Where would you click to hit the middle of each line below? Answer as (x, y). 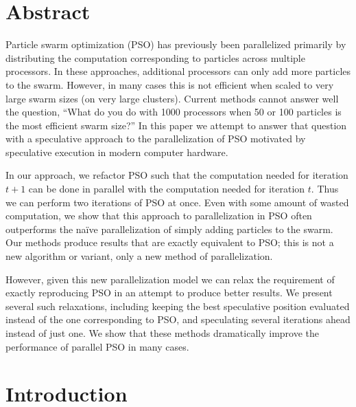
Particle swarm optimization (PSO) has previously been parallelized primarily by (176, 44)
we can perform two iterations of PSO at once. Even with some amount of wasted (177, 202)
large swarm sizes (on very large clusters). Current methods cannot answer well (172, 98)
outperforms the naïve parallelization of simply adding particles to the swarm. (169, 229)
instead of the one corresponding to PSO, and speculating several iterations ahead (178, 319)
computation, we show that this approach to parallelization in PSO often (159, 216)
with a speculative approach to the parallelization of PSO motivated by (156, 139)
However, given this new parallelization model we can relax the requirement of (170, 279)
